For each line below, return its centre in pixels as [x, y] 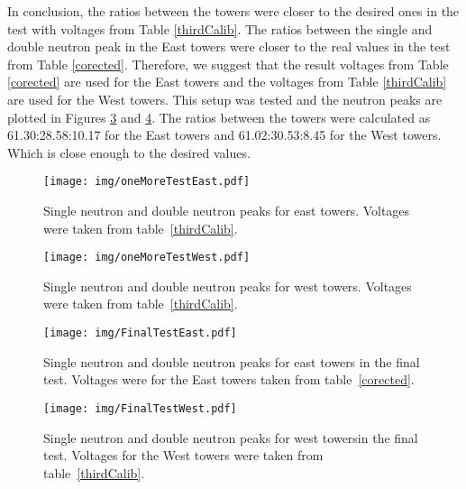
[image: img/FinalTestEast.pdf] [140, 333]
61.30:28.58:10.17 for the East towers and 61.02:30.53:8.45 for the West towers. [224, 135]
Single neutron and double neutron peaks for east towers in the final [232, 361]
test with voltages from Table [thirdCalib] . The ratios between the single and [220, 28]
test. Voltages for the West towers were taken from [183, 455]
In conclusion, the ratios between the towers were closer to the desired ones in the [233, 11]
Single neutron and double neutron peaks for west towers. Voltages [228, 286]
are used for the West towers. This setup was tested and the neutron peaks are [225, 99]
